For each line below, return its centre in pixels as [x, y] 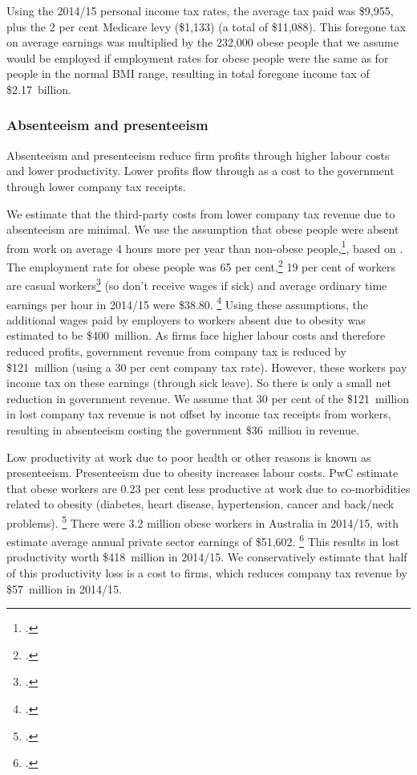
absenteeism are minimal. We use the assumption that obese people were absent [203, 229]
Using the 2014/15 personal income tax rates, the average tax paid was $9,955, [200, 10]
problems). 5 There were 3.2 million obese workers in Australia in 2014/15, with [202, 521]
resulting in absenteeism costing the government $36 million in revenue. [183, 429]
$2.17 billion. [39, 89]
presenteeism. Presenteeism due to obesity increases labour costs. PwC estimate [202, 473]
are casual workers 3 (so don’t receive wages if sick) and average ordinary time [197, 284]
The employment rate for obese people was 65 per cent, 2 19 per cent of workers [201, 265]
